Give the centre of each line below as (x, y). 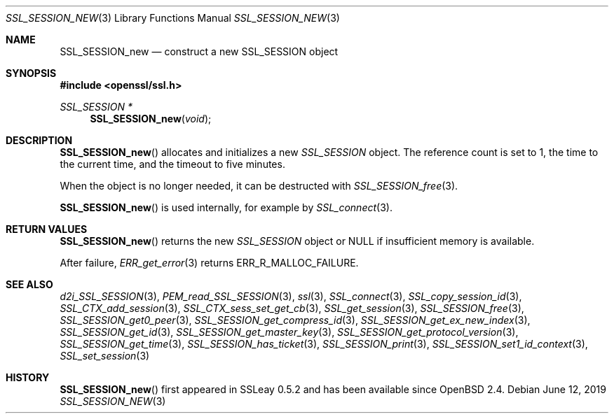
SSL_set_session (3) (105, 356)
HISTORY (28, 377)
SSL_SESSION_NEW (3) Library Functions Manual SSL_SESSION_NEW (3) (173, 18)
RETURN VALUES (47, 229)
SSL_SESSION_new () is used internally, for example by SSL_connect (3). (226, 207)
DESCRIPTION (39, 140)
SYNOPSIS (31, 73)
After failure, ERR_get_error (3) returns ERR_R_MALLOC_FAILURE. (209, 263)
